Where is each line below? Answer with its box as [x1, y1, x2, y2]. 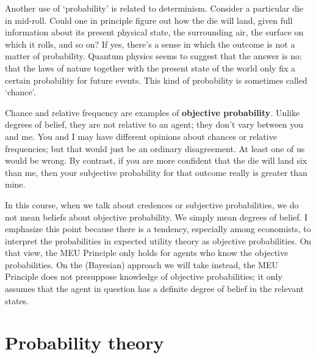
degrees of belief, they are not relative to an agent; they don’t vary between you [5, 118, 304, 131]
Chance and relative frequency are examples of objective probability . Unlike [5, 106, 300, 119]
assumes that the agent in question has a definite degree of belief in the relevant [5, 282, 304, 295]
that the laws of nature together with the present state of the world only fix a [5, 61, 295, 74]
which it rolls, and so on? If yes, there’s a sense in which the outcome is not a [5, 37, 295, 50]
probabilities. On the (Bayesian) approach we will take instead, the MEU [5, 258, 278, 271]
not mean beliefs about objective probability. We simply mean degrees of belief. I [5, 210, 308, 223]
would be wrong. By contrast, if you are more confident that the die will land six [5, 154, 307, 167]
